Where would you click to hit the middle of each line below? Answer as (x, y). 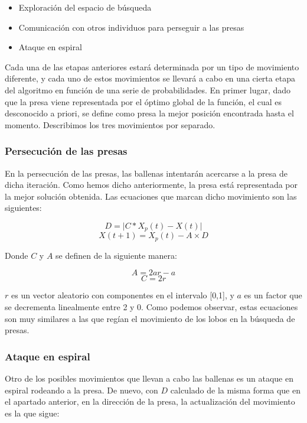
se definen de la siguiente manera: (116, 255)
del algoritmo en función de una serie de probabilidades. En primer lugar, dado (148, 90)
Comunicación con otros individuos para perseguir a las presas (131, 27)
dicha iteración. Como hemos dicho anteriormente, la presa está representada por (151, 185)
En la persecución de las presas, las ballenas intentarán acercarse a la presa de (146, 173)
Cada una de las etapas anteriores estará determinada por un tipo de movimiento (152, 66)
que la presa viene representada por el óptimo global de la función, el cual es (143, 101)
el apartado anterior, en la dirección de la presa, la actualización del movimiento (150, 401)
